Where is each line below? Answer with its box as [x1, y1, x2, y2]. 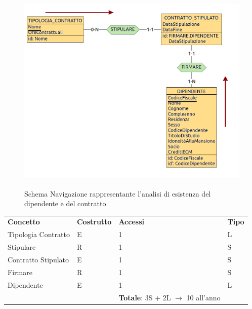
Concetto [8, 216, 40, 227]
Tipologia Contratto [8, 229, 70, 240]
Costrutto [76, 216, 112, 227]
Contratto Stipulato [8, 254, 69, 264]
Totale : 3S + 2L [118, 292, 171, 302]
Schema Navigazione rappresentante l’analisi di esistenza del [24, 188, 211, 199]
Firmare [8, 266, 32, 277]
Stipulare [8, 242, 36, 252]
